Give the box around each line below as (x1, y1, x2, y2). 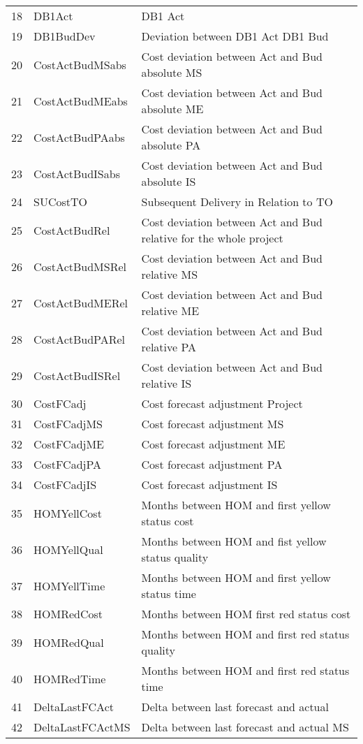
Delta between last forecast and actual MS (141, 719, 349, 735)
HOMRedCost (34, 606, 103, 622)
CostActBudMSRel (34, 258, 126, 275)
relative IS (141, 375, 192, 391)
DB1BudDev (34, 28, 96, 44)
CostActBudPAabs (34, 129, 125, 145)
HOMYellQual (34, 541, 103, 557)
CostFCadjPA (34, 456, 102, 472)
